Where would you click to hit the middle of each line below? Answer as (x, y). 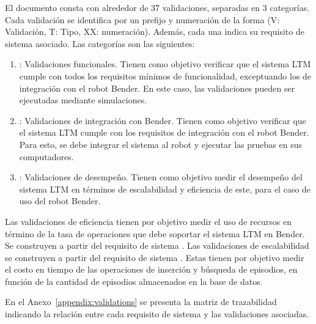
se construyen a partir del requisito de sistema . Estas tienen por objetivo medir (155, 257)
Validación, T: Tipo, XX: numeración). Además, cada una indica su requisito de (155, 31)
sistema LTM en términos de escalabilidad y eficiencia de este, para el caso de (165, 189)
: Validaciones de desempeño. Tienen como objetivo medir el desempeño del (161, 177)
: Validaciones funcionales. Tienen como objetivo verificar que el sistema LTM (165, 64)
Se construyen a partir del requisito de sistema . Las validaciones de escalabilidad (157, 245)
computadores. (46, 156)
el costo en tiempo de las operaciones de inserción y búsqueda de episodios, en (151, 269)
